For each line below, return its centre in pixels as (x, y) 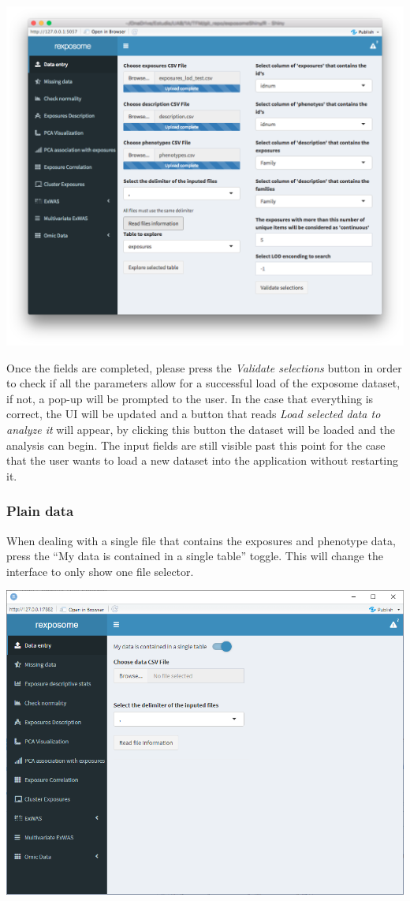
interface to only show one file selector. (100, 571)
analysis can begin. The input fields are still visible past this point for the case (196, 445)
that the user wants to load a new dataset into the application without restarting (203, 460)
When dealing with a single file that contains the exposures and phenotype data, (201, 540)
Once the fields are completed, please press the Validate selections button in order (204, 367)
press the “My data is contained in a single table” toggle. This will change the (195, 556)
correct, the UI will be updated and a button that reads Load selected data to (194, 414)
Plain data (40, 511)
